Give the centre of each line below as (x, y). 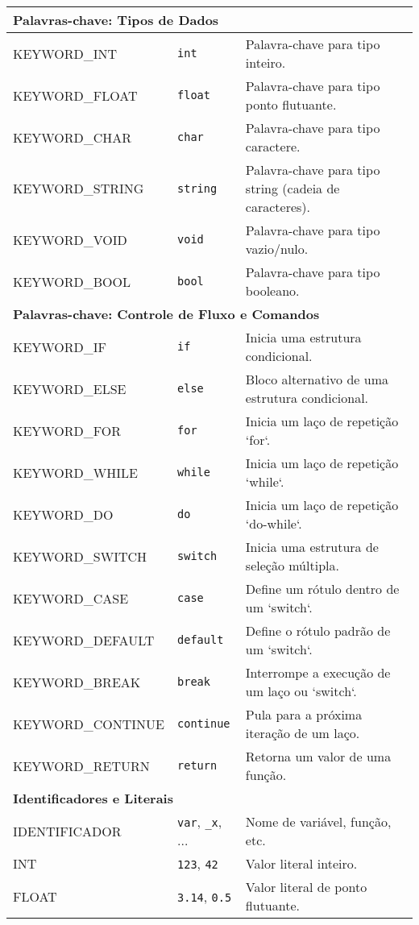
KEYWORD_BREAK (77, 682)
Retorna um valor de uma (318, 756)
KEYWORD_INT (65, 53)
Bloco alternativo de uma (317, 379)
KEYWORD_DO (63, 514)
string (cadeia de (292, 188)
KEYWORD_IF (60, 346)
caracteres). (278, 207)
